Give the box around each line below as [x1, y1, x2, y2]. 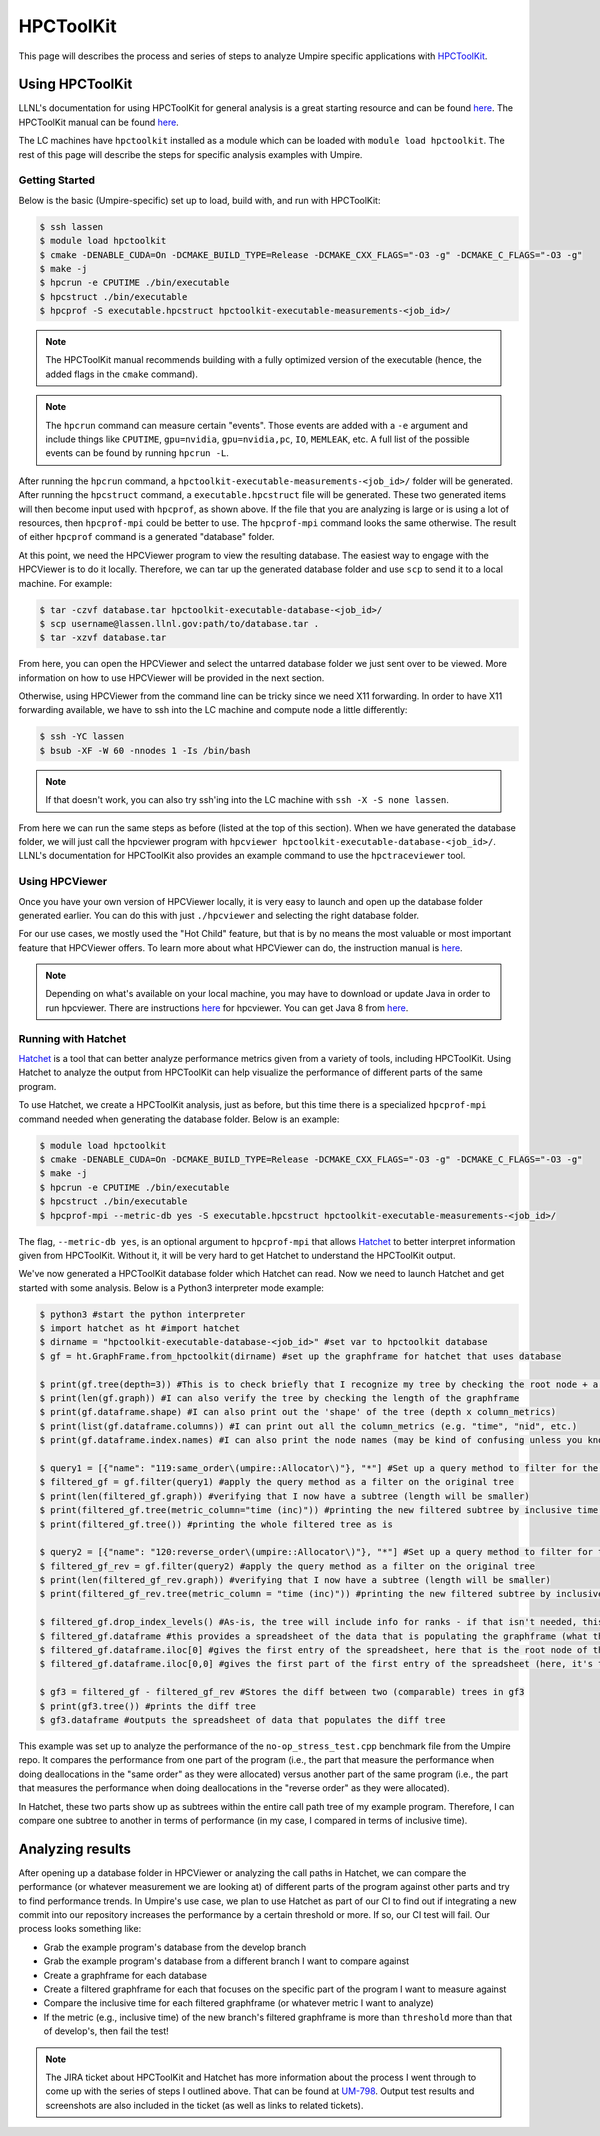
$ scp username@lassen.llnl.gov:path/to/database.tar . [39, 618, 320, 629]
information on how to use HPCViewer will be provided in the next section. [18, 671, 325, 684]
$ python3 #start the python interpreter [39, 1308, 246, 1320]
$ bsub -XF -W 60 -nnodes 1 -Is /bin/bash [39, 745, 251, 756]
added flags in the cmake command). [45, 368, 199, 380]
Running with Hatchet [18, 1031, 127, 1045]
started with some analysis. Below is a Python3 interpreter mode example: [18, 1281, 325, 1294]
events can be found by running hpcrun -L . [45, 447, 230, 459]
